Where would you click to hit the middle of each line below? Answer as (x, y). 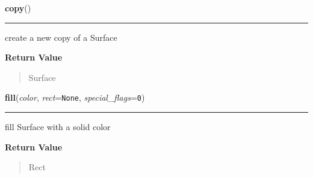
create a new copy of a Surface (61, 37)
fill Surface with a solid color (58, 127)
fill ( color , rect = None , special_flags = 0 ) (75, 97)
